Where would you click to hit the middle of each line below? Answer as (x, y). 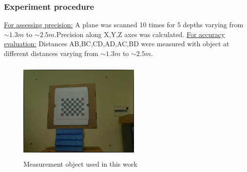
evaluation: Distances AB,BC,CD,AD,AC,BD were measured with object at (117, 44)
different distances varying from (51, 53)
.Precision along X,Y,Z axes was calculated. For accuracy (140, 34)
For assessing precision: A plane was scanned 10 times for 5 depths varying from (124, 25)
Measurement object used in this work (80, 164)
